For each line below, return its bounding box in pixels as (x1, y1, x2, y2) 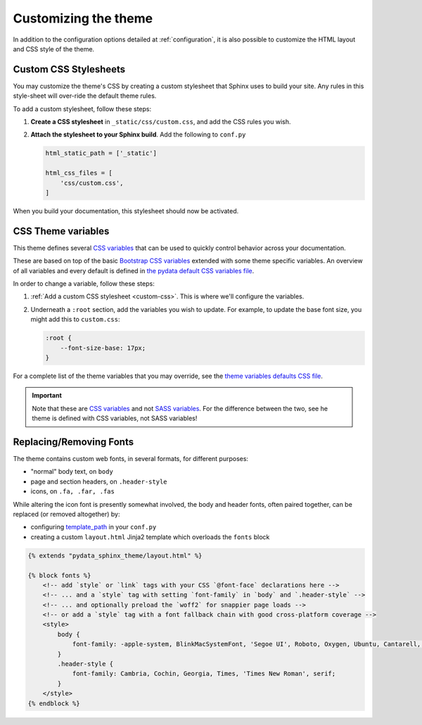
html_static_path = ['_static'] (45, 149, 158, 158)
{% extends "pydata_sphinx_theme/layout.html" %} (27, 551, 203, 560)
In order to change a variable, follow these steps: (13, 279, 155, 288)
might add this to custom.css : (30, 315, 120, 324)
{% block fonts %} (27, 571, 91, 579)
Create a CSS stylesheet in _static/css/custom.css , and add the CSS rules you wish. (30, 118, 291, 126)
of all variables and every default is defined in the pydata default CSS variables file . (13, 266, 255, 275)
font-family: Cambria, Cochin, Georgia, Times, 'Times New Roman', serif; (72, 669, 336, 678)
